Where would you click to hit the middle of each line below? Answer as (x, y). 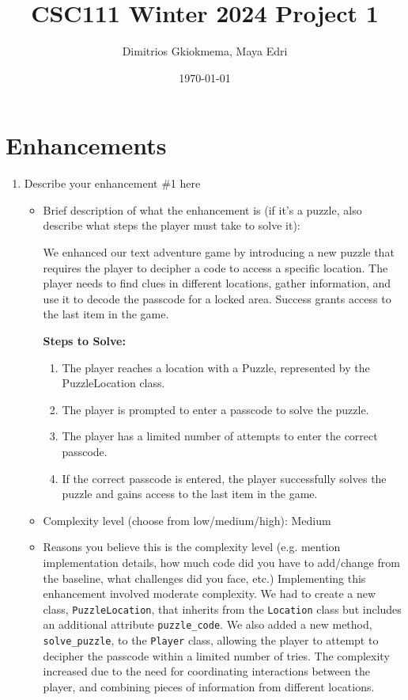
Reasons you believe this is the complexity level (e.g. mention (192, 547)
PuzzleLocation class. (113, 383)
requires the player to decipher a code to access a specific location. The (215, 267)
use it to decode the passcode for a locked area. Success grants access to (217, 298)
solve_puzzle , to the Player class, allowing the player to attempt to (211, 640)
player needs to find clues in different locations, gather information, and (217, 283)
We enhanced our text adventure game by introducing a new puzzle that (219, 252)
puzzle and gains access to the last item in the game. (190, 494)
